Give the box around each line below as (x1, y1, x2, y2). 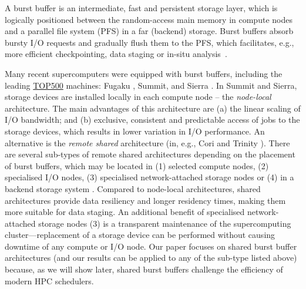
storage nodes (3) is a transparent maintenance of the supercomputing (38, 217, 291, 229)
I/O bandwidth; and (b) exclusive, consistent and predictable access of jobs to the (5, 113, 300, 126)
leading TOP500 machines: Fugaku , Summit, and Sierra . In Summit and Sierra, (5, 79, 297, 91)
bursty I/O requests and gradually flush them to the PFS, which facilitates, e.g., (5, 36, 294, 48)
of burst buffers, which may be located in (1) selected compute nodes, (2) (5, 159, 269, 172)
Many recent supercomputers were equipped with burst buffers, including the (5, 67, 283, 79)
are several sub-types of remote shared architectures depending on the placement (5, 148, 295, 160)
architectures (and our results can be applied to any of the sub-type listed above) (5, 251, 297, 264)
